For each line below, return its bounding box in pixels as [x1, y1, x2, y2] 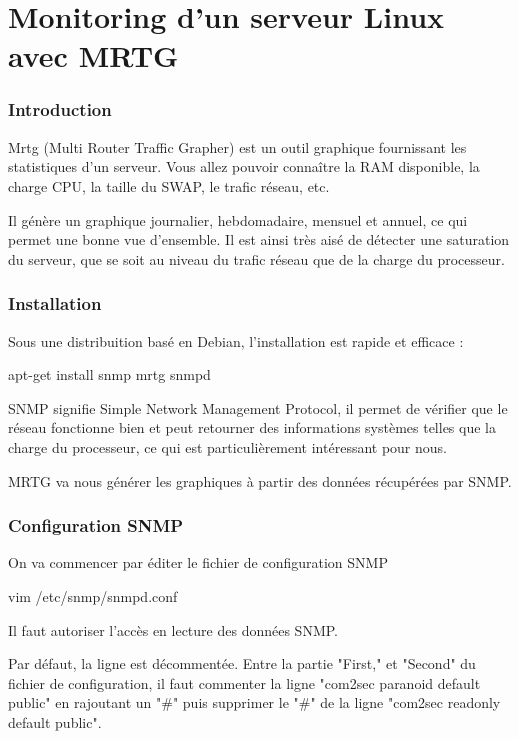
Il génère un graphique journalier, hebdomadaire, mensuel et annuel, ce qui [8, 209, 468, 230]
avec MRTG [8, 35, 179, 76]
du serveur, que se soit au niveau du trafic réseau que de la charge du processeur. [8, 248, 505, 269]
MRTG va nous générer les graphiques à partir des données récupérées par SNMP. [8, 470, 512, 491]
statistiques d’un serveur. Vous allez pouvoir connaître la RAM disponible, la [8, 156, 480, 177]
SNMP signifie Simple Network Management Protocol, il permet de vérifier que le [8, 397, 508, 418]
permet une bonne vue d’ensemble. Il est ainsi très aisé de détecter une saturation [8, 229, 510, 250]
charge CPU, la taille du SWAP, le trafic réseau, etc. [8, 175, 330, 196]
